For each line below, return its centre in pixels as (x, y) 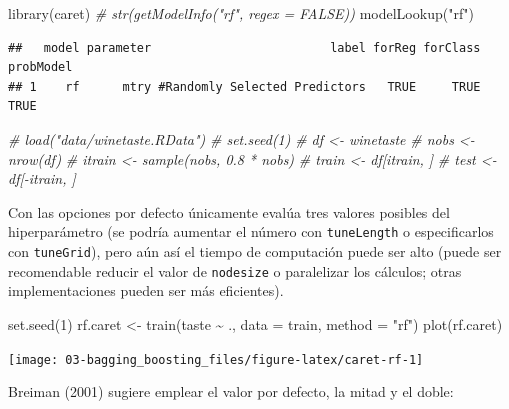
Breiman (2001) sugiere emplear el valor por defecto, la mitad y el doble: (231, 391)
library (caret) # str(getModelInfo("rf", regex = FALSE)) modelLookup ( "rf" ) (241, 13)
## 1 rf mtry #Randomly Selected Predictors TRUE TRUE (244, 86)
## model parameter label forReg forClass (244, 47)
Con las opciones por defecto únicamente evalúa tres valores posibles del (229, 211)
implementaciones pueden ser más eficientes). (146, 290)
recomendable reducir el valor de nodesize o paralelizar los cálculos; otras (235, 270)
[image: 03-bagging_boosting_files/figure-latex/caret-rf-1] (216, 359)
